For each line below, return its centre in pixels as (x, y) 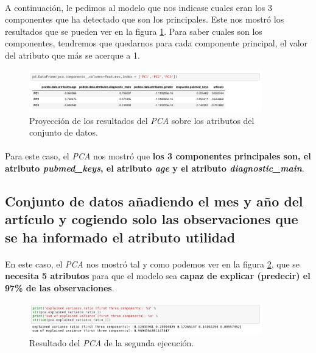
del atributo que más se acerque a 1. (72, 55)
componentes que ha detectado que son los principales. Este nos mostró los (145, 19)
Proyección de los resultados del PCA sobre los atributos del (142, 120)
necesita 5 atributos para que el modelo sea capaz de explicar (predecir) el (158, 276)
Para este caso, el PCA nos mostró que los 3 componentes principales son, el (158, 156)
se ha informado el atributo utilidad (120, 237)
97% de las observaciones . (60, 288)
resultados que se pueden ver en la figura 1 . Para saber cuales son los (134, 31)
